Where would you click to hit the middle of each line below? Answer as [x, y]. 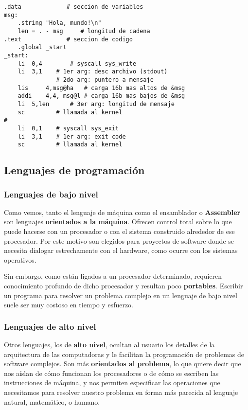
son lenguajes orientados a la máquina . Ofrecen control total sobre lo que [118, 222]
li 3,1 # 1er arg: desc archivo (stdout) [93, 72]
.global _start [42, 47]
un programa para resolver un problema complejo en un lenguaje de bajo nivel [121, 295]
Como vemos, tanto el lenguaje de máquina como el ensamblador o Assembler [122, 212]
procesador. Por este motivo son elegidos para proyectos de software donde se [119, 241]
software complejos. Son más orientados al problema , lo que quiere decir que [123, 364]
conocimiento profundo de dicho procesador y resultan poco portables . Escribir [124, 285]
